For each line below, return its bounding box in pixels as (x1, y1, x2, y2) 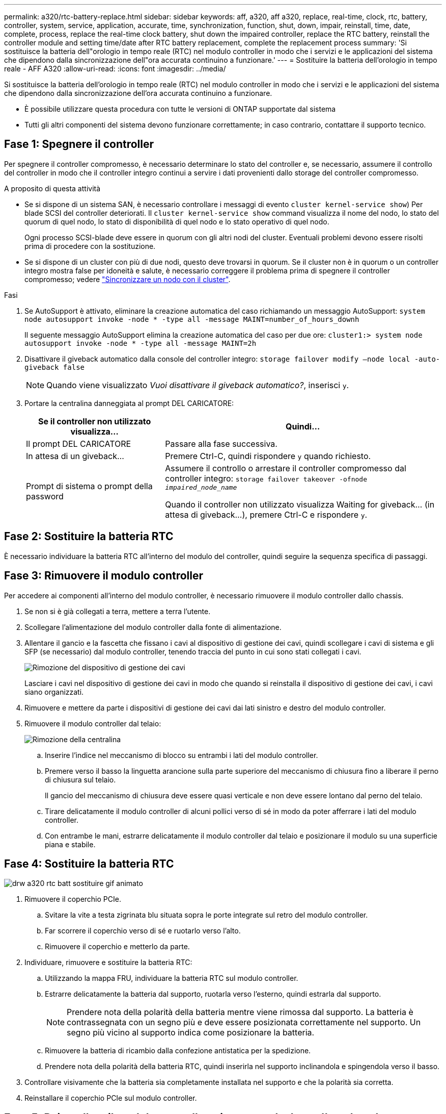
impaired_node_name (165, 483, 237, 491)
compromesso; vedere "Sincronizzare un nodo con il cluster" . (24, 274, 231, 284)
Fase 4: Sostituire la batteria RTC (4, 857, 174, 870)
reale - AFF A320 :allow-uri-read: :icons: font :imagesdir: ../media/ (4, 64, 226, 73)
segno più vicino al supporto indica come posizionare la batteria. (67, 1027, 315, 1038)
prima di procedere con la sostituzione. (24, 241, 156, 250)
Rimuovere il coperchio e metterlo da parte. (45, 942, 190, 951)
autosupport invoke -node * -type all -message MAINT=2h (24, 339, 257, 347)
